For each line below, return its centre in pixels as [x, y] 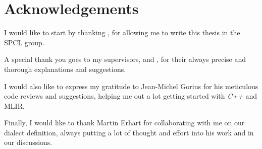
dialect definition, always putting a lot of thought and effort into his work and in [129, 132]
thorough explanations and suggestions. [65, 69]
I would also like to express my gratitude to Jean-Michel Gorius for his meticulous [131, 86]
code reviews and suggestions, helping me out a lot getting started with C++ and [130, 96]
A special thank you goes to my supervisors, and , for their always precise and [125, 59]
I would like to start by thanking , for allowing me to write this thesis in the [122, 32]
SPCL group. [24, 42]
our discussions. [28, 142]
